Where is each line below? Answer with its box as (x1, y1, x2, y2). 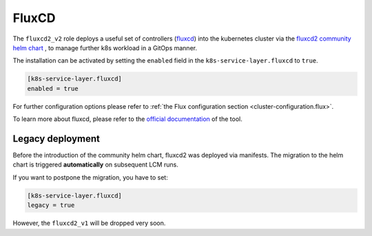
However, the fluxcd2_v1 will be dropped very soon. (12, 219, 166, 227)
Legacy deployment (12, 133, 100, 144)
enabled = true (27, 85, 79, 92)
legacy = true (27, 202, 75, 209)
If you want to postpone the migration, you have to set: (12, 173, 168, 182)
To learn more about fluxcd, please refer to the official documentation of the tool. (12, 115, 242, 123)
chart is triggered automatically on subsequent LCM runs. (12, 160, 178, 169)
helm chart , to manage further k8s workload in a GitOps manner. (12, 43, 198, 52)
